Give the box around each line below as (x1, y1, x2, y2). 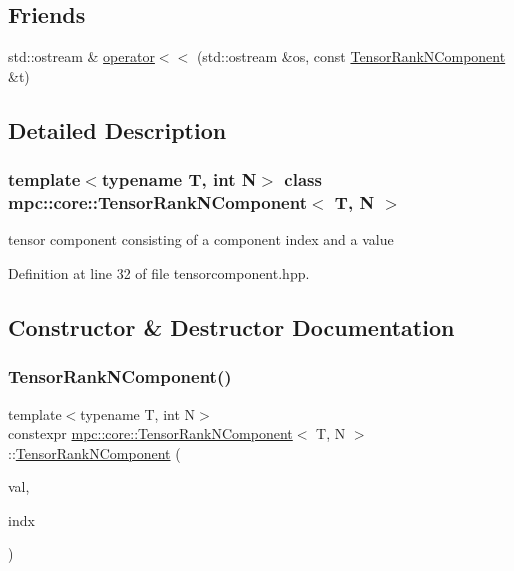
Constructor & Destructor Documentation (8, 311, 455, 342)
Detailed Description (8, 114, 227, 145)
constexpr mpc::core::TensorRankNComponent (8, 423, 293, 444)
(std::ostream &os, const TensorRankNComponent (196, 46, 506, 67)
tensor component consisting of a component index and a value (8, 229, 394, 250)
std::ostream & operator (8, 46, 155, 67)
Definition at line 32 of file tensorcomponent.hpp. (8, 262, 310, 283)
